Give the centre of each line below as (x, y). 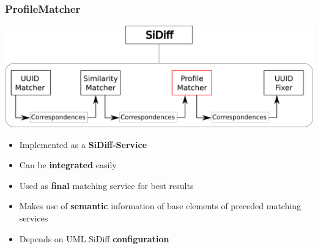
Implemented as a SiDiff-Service (83, 144)
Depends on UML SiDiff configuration (94, 238)
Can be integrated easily (68, 165)
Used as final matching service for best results (106, 185)
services (34, 218)
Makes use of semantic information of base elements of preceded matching (160, 206)
